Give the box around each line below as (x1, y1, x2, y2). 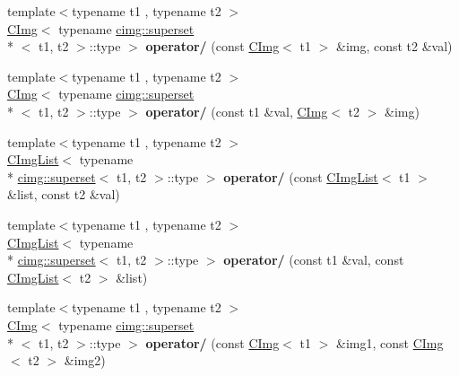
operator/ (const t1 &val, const (223, 250, 404, 269)
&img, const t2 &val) (335, 37, 453, 56)
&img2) (64, 351, 106, 370)
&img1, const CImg (335, 333, 444, 352)
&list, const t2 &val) (7, 185, 120, 204)
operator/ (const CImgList (223, 167, 378, 186)
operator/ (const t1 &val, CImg (145, 101, 328, 120)
